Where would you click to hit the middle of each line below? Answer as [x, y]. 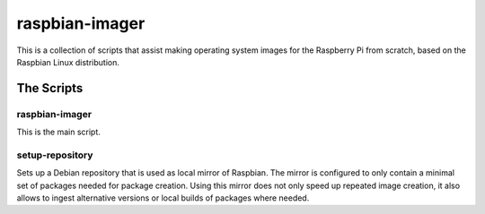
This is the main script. [58, 132]
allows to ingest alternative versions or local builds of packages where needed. [163, 198]
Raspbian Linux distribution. [68, 62]
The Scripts [50, 88]
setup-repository [55, 155]
